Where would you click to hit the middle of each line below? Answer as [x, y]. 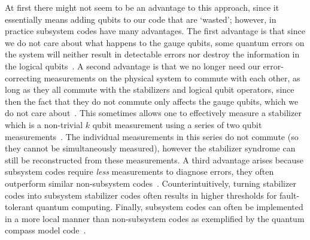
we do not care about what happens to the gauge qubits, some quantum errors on [155, 42]
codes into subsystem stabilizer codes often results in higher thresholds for [141, 195]
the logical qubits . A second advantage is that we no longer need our [133, 66]
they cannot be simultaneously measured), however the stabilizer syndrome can [150, 148]
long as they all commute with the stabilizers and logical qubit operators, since [150, 89]
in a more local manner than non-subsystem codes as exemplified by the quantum [155, 218]
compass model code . [45, 230]
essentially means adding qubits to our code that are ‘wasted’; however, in [141, 19]
